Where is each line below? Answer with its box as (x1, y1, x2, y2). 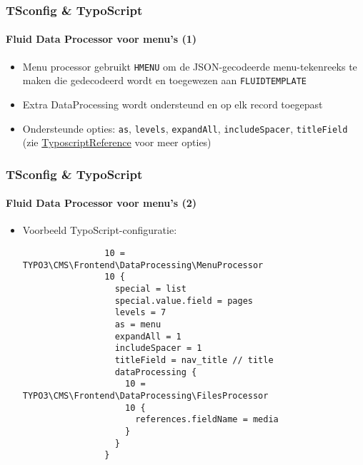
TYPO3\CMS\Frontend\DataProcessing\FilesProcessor (22, 390, 269, 401)
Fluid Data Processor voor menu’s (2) (6, 195, 197, 210)
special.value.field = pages (114, 295, 253, 306)
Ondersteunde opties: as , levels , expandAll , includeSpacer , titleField (22, 121, 348, 136)
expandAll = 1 (114, 331, 181, 342)
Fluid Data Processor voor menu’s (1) (6, 31, 197, 46)
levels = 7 (114, 307, 166, 318)
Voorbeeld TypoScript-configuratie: (22, 223, 177, 237)
